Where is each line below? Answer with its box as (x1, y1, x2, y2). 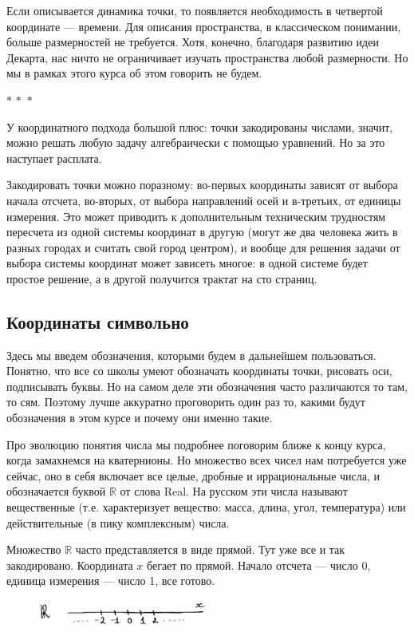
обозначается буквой (6, 483, 106, 500)
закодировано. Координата (6, 556, 133, 573)
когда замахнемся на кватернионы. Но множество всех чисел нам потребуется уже (6, 452, 407, 468)
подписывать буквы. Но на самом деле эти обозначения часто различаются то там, (6, 377, 408, 394)
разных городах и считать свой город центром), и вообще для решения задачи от (6, 239, 400, 255)
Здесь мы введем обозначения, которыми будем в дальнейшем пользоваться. (6, 346, 377, 363)
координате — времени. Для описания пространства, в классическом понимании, (6, 18, 401, 34)
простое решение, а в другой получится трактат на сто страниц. (6, 270, 317, 286)
